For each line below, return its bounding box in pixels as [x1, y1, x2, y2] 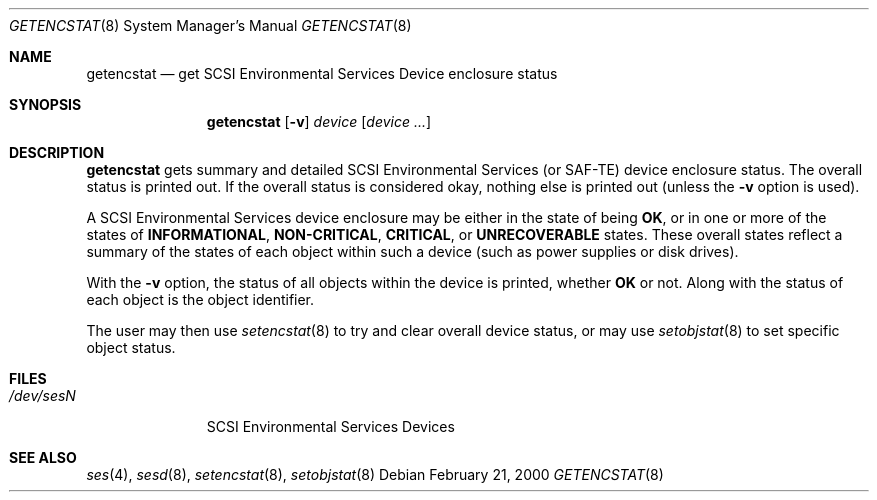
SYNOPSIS [9, 96, 82, 113]
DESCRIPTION [9, 144, 105, 161]
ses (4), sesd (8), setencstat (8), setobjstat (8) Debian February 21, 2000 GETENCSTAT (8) [86, 466, 664, 483]
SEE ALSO [9, 449, 77, 466]
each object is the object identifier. [86, 291, 315, 308]
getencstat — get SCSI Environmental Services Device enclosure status [86, 65, 558, 82]
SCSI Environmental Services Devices [206, 418, 455, 435]
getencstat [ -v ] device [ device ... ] [206, 113, 432, 130]
